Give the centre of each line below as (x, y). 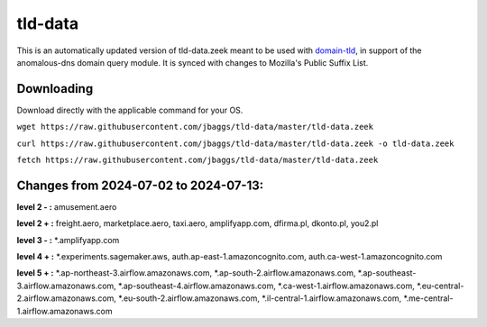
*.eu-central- (440, 286)
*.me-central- (428, 298)
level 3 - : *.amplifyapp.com (68, 240)
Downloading (55, 89)
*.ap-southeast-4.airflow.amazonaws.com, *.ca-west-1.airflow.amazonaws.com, (266, 286)
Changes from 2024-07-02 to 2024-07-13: (140, 185)
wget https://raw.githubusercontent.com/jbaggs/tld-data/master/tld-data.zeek (195, 127)
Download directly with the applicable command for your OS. (130, 110)
